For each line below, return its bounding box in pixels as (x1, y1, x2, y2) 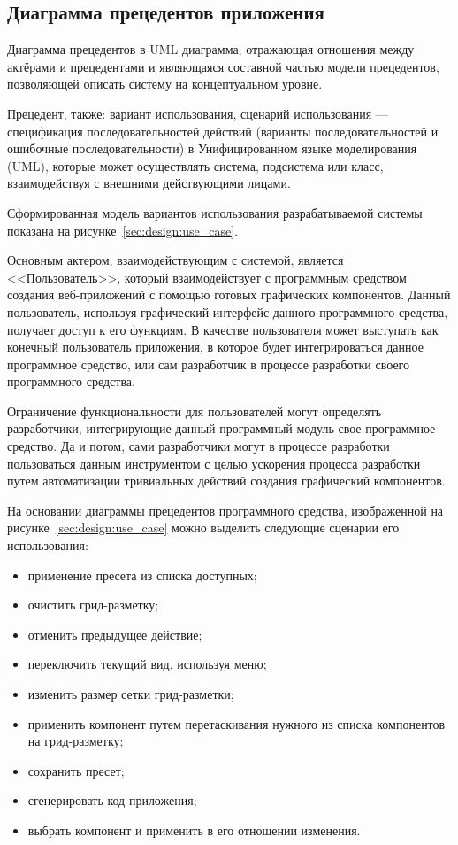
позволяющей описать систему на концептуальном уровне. (7, 74, 323, 93)
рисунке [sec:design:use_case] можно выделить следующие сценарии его (7, 518, 400, 537)
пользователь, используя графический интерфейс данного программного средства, (7, 302, 448, 321)
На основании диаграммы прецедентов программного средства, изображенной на (7, 500, 444, 519)
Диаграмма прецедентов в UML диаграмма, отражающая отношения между (7, 40, 415, 58)
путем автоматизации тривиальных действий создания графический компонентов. (7, 471, 446, 490)
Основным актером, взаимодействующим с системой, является (7, 251, 344, 269)
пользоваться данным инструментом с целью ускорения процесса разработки (7, 454, 421, 472)
